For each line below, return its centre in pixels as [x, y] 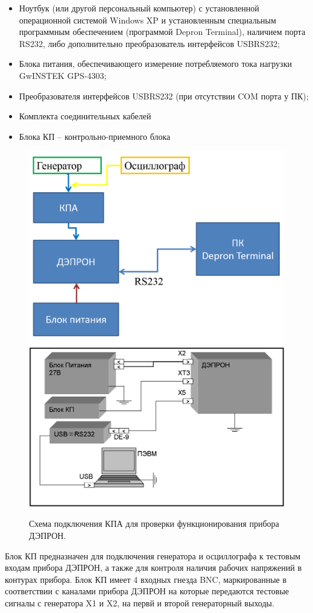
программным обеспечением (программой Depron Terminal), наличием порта [162, 32]
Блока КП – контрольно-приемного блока [95, 136]
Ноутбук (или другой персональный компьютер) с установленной [139, 8]
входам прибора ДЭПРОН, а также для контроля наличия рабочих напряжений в [153, 567]
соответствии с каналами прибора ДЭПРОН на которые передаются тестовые [147, 591]
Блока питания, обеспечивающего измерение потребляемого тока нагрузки [155, 64]
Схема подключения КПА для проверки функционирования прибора [154, 523]
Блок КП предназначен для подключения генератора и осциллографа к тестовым [153, 555]
